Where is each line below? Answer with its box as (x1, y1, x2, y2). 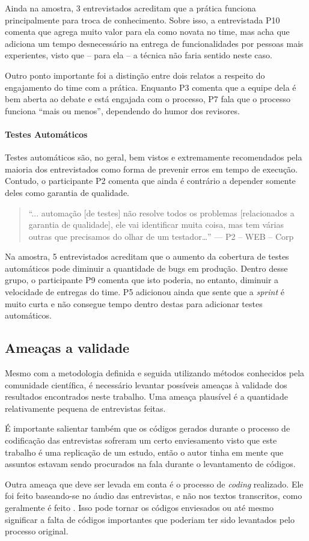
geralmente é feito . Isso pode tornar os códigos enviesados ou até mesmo (5, 501, 274, 513)
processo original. (5, 525, 69, 537)
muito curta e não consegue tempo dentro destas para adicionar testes (5, 297, 263, 310)
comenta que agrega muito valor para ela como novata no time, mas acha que (5, 25, 290, 38)
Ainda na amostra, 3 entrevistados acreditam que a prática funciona (5, 2, 256, 14)
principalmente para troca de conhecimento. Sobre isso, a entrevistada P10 (5, 13, 280, 26)
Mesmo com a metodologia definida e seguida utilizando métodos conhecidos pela (5, 367, 305, 379)
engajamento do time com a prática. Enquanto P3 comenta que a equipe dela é (5, 81, 296, 93)
